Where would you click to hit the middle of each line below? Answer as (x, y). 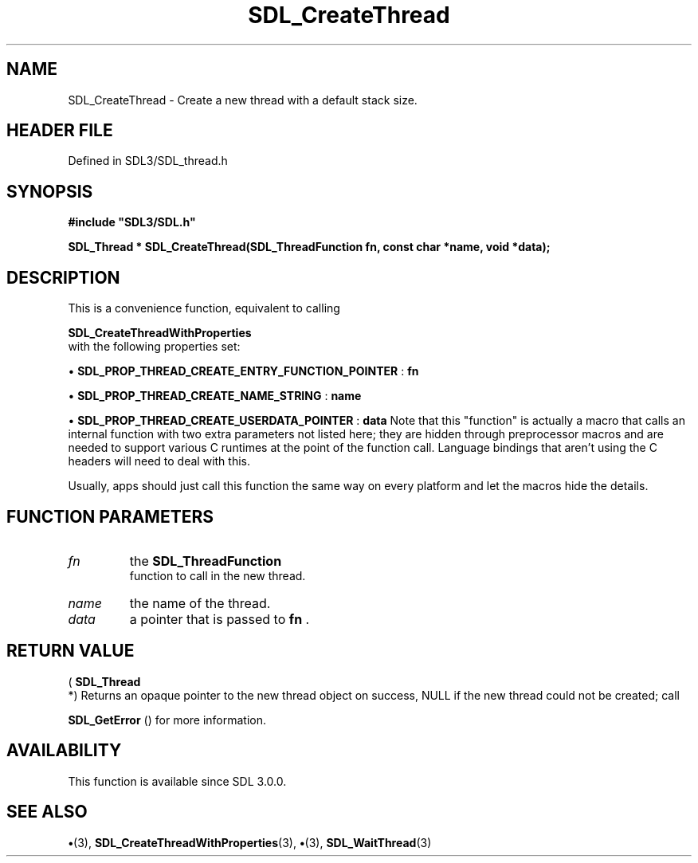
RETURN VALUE (71, 651)
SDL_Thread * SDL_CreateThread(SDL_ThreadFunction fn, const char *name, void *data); (309, 247)
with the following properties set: (154, 347)
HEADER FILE (60, 131)
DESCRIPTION (63, 277)
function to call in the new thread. (218, 575)
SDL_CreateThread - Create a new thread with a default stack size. (243, 100)
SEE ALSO (47, 812)
